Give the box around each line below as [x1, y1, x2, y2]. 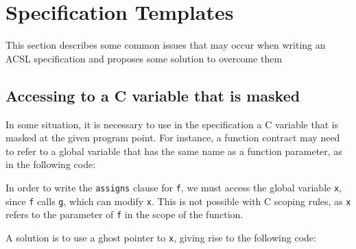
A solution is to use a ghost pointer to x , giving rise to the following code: [5, 230, 316, 244]
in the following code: [5, 157, 96, 171]
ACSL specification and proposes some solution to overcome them [5, 51, 283, 65]
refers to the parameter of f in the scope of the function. [5, 207, 244, 222]
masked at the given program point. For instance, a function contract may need [5, 130, 340, 145]
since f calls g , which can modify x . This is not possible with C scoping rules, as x [5, 193, 351, 208]
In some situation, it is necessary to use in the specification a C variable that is [5, 117, 339, 131]
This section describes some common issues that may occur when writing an [5, 38, 326, 52]
